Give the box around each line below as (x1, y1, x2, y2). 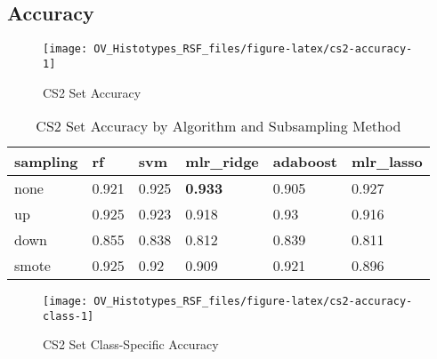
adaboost (272, 151, 337, 172)
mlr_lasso (351, 151, 423, 172)
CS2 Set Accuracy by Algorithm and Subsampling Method (36, 116, 401, 137)
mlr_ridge (185, 151, 259, 172)
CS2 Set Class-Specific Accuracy (43, 335, 219, 354)
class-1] (43, 309, 94, 323)
